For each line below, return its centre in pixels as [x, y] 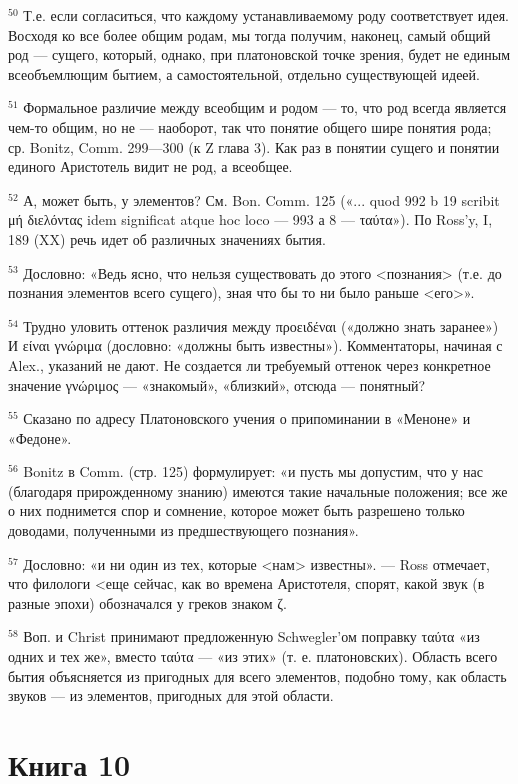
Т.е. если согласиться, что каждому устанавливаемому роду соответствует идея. [266, 15]
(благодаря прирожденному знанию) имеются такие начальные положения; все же [258, 490]
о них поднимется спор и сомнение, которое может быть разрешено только [236, 510]
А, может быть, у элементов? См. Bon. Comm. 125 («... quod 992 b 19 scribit [261, 199]
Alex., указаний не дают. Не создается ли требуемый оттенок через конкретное [249, 364]
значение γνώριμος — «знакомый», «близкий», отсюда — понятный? [217, 384]
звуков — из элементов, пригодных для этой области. [171, 695]
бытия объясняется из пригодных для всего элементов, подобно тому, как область [257, 675]
